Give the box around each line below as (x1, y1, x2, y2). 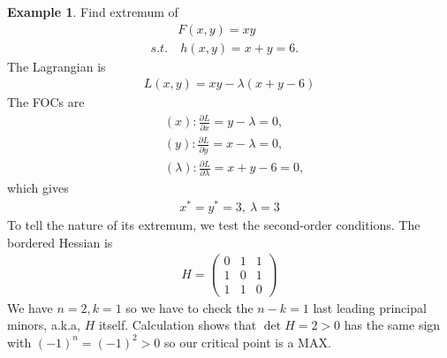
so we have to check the (125, 298, 254, 316)
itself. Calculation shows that (98, 316, 257, 334)
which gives (7, 179, 69, 197)
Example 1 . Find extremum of (7, 3, 178, 20)
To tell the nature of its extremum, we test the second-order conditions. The (7, 216, 420, 234)
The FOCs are (7, 93, 85, 111)
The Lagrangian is (7, 57, 106, 75)
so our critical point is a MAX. (163, 332, 331, 351)
